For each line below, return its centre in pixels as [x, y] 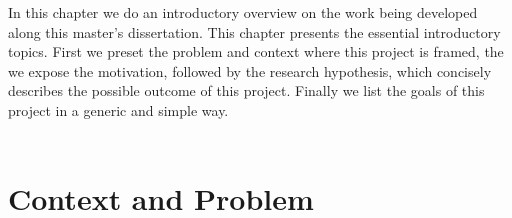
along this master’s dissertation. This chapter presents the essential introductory [254, 31]
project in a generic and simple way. [118, 109]
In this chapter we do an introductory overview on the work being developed [243, 12]
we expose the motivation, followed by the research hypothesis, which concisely [250, 70]
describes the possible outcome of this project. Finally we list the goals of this [246, 90]
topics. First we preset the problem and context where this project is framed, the [256, 51]
